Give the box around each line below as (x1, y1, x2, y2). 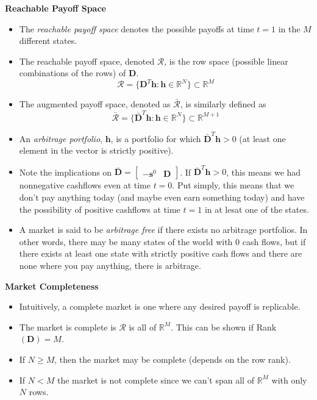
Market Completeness (5, 279, 99, 292)
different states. (19, 34, 77, 47)
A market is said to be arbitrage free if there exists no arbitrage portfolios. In (19, 223, 308, 236)
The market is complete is (19, 320, 116, 333)
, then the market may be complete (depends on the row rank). (54, 352, 291, 365)
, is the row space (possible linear (164, 54, 288, 67)
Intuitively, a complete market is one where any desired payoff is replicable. (19, 300, 301, 313)
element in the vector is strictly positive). (19, 144, 174, 157)
